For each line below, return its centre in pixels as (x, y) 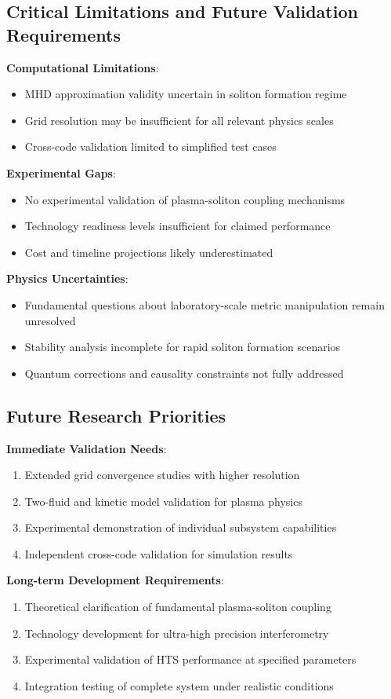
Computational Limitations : (83, 67)
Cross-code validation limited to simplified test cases (150, 146)
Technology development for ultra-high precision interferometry (177, 633)
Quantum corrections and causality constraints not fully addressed (184, 373)
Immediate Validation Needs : (87, 448)
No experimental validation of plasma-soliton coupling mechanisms (185, 199)
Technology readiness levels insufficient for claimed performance (177, 226)
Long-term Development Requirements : (115, 580)
